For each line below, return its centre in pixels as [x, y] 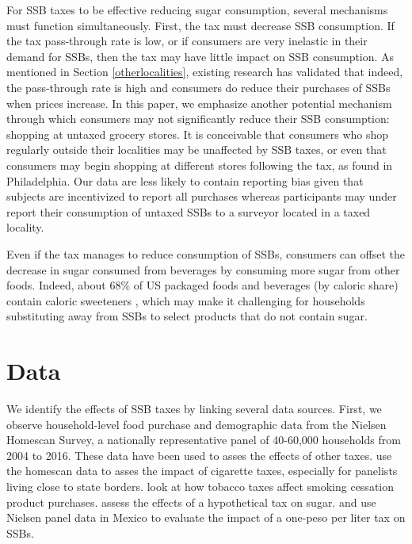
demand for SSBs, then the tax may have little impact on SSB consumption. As [200, 56]
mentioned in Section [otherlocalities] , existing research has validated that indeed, [205, 72]
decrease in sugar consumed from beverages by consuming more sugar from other [203, 269]
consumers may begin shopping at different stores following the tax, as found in [200, 165]
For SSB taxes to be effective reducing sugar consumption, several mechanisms [197, 10]
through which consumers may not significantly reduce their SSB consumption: [198, 119]
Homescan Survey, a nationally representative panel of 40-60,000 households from [204, 440]
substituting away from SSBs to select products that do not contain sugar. [187, 316]
